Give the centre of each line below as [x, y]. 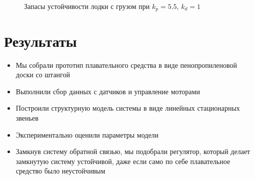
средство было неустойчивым [60, 171]
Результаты [40, 41]
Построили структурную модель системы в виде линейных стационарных [128, 108]
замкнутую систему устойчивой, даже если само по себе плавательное [123, 161]
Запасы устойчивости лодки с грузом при [87, 6]
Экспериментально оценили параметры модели [87, 134]
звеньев [27, 117]
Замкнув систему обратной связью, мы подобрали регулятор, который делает [133, 151]
